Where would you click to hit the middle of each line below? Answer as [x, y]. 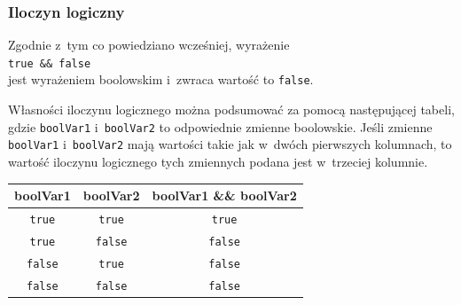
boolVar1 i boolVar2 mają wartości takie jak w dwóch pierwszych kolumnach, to [230, 144]
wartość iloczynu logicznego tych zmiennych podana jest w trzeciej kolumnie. [218, 162]
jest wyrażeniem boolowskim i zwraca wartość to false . [161, 79]
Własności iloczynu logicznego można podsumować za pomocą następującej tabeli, [231, 109]
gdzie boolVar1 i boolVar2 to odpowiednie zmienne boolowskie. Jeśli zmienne [220, 126]
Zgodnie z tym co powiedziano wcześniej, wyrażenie [149, 45]
